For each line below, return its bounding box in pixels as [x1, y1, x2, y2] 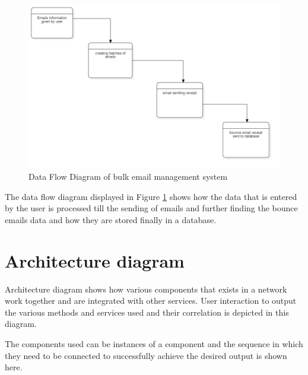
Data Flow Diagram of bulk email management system [28, 170, 228, 183]
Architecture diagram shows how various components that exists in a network [5, 282, 287, 295]
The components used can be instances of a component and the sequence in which [5, 338, 303, 350]
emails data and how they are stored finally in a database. [5, 213, 217, 225]
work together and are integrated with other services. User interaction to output [5, 294, 297, 307]
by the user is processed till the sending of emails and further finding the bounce [5, 202, 298, 214]
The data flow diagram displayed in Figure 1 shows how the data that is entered [5, 190, 297, 202]
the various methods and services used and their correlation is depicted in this [5, 306, 289, 318]
